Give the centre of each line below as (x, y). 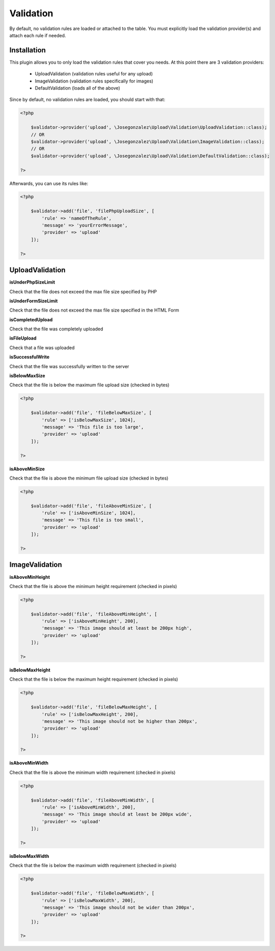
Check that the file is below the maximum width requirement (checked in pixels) (93, 865)
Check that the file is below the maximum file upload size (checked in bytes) (89, 385)
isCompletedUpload (31, 319)
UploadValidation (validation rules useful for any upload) (94, 74)
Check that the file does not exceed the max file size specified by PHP (83, 291)
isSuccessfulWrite (30, 357)
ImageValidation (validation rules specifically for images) (94, 81)
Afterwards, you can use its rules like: (49, 183)
